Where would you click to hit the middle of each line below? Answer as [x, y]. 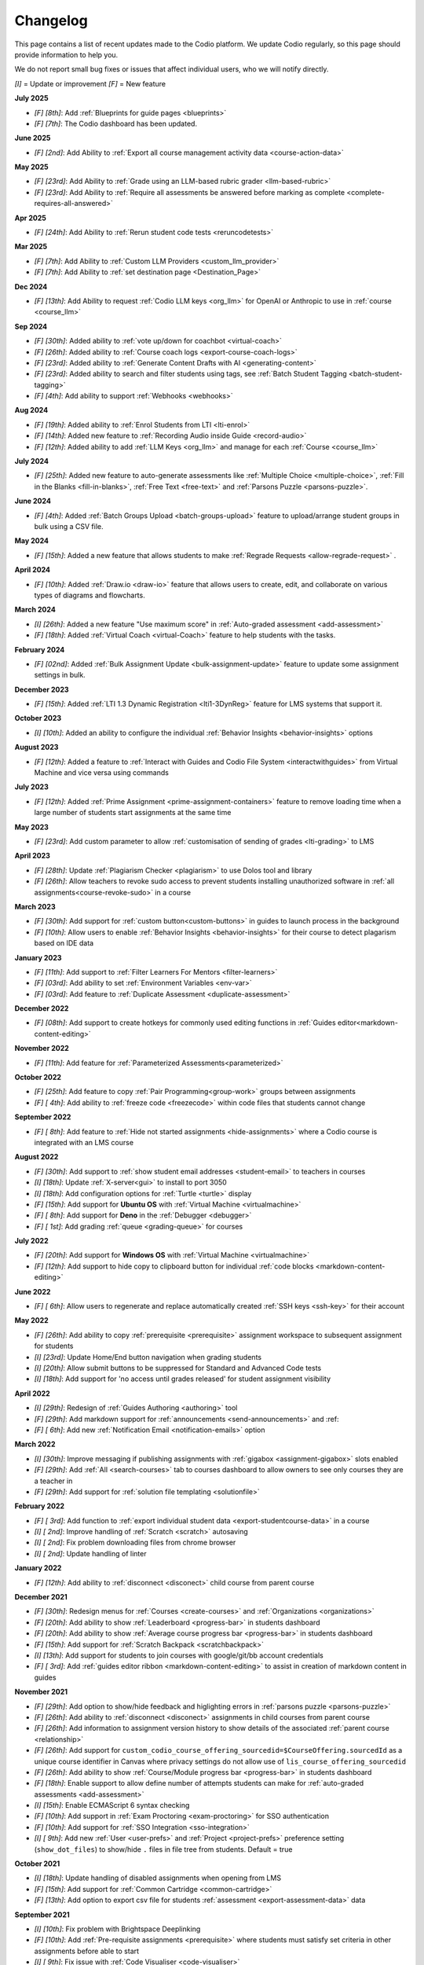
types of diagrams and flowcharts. [90, 595]
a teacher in [53, 1481]
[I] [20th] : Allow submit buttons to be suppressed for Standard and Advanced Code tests [178, 1368]
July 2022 [31, 1241]
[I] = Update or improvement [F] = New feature [90, 83]
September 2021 [42, 1915]
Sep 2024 [31, 326]
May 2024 [32, 541]
